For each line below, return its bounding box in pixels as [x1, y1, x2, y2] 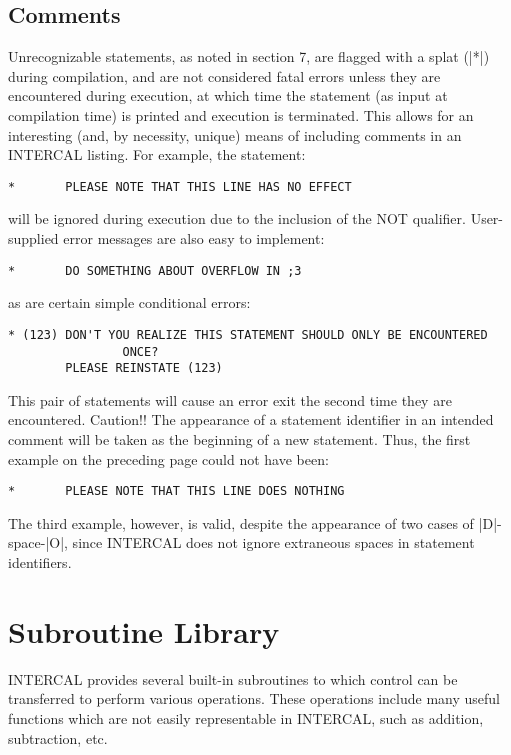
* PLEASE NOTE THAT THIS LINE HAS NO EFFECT [8, 179, 352, 194]
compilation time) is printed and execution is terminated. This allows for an [8, 104, 474, 125]
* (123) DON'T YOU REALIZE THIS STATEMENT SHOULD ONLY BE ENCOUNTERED [8, 327, 488, 342]
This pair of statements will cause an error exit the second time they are [8, 389, 452, 410]
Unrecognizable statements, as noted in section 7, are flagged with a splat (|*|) [8, 46, 490, 67]
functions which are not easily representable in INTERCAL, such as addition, [8, 707, 484, 728]
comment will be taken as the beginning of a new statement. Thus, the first [8, 429, 471, 450]
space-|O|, [8, 532, 68, 553]
